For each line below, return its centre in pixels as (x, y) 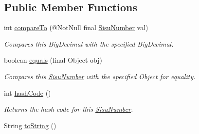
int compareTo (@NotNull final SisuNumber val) (76, 27)
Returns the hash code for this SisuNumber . (69, 109)
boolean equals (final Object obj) (53, 60)
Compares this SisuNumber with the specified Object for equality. (100, 76)
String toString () (30, 125)
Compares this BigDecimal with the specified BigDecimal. (89, 43)
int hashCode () (27, 92)
